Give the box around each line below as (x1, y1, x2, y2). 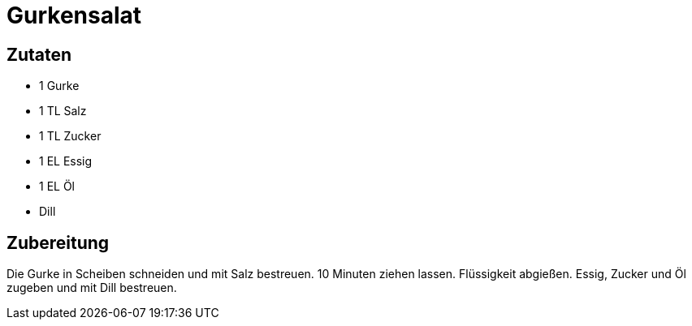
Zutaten (6, 44, 72, 65)
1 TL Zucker (39, 129, 102, 144)
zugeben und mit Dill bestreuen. (6, 281, 177, 295)
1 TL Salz (39, 104, 87, 118)
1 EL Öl (39, 179, 75, 194)
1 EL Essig (39, 154, 93, 169)
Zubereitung (6, 232, 110, 253)
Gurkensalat (6, 2, 142, 29)
